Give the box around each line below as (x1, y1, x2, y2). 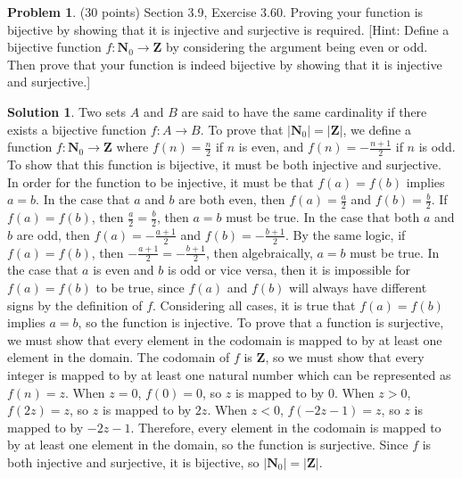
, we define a (342, 119, 411, 138)
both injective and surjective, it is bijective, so (7, 453, 260, 472)
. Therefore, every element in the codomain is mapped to (130, 417, 441, 436)
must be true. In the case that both (226, 208, 420, 226)
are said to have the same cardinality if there (181, 102, 427, 120)
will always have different (289, 278, 427, 297)
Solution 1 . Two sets (7, 102, 127, 120)
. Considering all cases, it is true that (153, 295, 356, 314)
